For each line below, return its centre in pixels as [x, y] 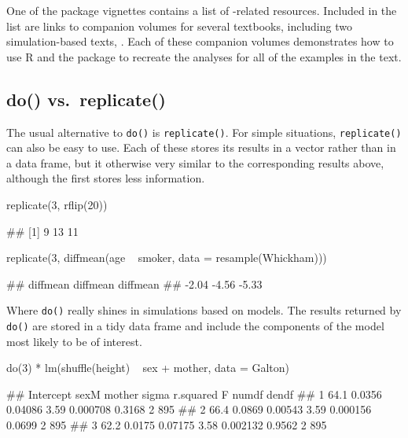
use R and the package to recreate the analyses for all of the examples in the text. [204, 56]
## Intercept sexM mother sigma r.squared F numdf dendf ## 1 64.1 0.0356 [194, 394]
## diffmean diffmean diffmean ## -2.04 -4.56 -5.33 [134, 283]
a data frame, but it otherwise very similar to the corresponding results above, [195, 162]
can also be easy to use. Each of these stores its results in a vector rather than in [201, 147]
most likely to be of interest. [74, 341]
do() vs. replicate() [86, 99]
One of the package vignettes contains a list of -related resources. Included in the [202, 10]
